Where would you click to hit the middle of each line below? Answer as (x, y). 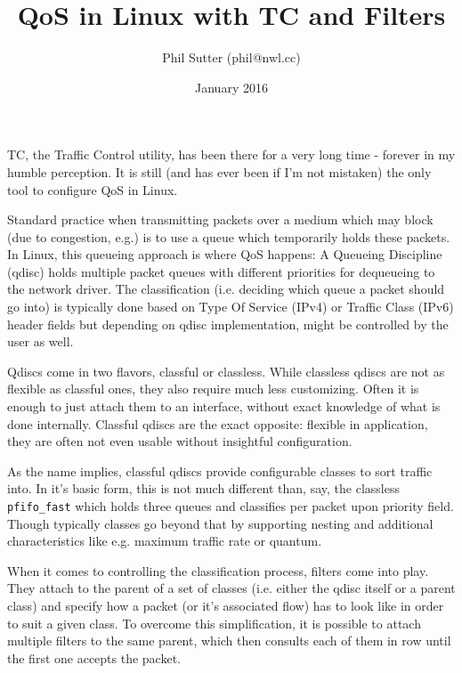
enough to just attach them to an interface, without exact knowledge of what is (224, 406)
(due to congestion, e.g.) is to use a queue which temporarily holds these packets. (229, 236)
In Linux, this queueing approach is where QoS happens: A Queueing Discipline (225, 254)
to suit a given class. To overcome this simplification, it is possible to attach (214, 623)
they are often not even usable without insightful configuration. (180, 441)
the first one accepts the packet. (94, 657)
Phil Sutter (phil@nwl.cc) (231, 57)
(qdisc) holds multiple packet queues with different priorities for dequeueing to (221, 271)
